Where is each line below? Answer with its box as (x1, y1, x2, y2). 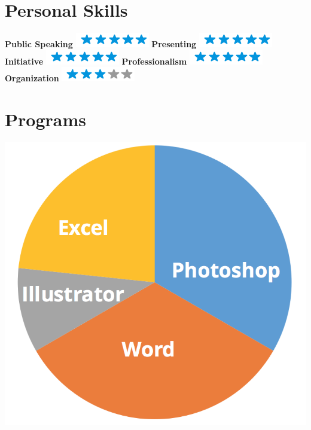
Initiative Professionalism (5, 54, 187, 67)
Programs (5, 107, 86, 132)
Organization (5, 72, 59, 84)
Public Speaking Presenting (5, 38, 197, 50)
